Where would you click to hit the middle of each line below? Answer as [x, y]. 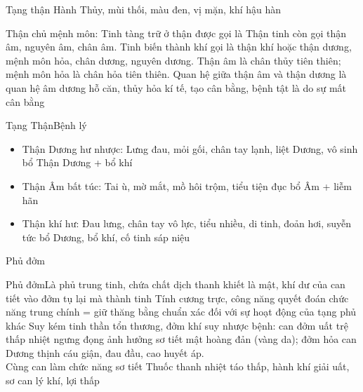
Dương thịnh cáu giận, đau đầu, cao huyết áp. [105, 352]
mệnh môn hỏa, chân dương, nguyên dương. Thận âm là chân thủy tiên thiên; [173, 60]
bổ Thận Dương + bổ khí [77, 162]
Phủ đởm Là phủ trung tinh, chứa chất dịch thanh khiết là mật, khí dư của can [176, 284]
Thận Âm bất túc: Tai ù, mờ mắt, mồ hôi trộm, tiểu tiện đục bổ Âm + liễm [187, 185]
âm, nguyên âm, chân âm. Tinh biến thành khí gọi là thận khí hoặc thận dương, [179, 47]
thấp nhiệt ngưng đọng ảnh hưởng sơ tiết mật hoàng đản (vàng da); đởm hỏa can [181, 339]
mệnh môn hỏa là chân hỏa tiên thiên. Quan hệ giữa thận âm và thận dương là [176, 74]
